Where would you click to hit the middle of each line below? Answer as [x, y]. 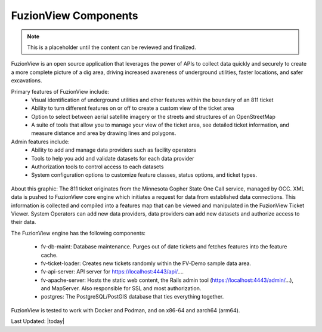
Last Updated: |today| [38, 321]
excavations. [27, 81]
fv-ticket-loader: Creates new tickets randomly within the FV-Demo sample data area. [146, 263]
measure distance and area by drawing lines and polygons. [104, 133]
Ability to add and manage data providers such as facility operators [114, 150]
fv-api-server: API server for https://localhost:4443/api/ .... [112, 272]
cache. [49, 255]
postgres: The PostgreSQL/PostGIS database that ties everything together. [132, 297]
